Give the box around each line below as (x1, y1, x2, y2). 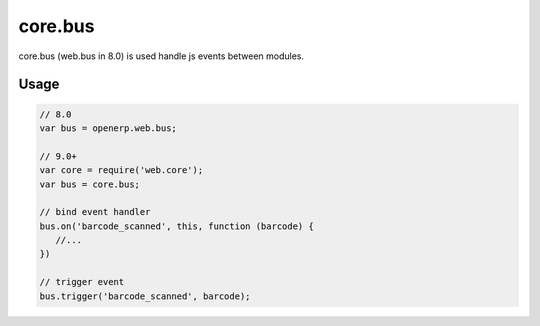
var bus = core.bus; (39, 178, 140, 190)
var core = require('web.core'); (39, 165, 204, 176)
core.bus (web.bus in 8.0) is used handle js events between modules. (18, 50, 305, 62)
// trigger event (39, 276, 125, 288)
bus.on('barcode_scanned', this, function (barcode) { (39, 220, 314, 232)
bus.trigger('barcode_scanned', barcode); (39, 290, 251, 302)
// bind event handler (39, 206, 151, 218)
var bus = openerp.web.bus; (39, 122, 177, 134)
